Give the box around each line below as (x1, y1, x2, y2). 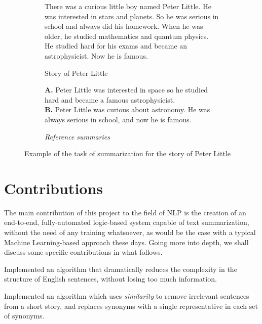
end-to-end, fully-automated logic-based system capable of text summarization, (4, 217, 249, 227)
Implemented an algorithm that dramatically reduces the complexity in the (4, 263, 237, 274)
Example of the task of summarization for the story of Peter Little (24, 148, 231, 159)
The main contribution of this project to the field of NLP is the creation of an (4, 207, 246, 217)
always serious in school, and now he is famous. (45, 114, 192, 124)
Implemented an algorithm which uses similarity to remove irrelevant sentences (4, 291, 249, 301)
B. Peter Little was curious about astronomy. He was (45, 104, 210, 115)
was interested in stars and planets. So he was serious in (45, 11, 219, 21)
